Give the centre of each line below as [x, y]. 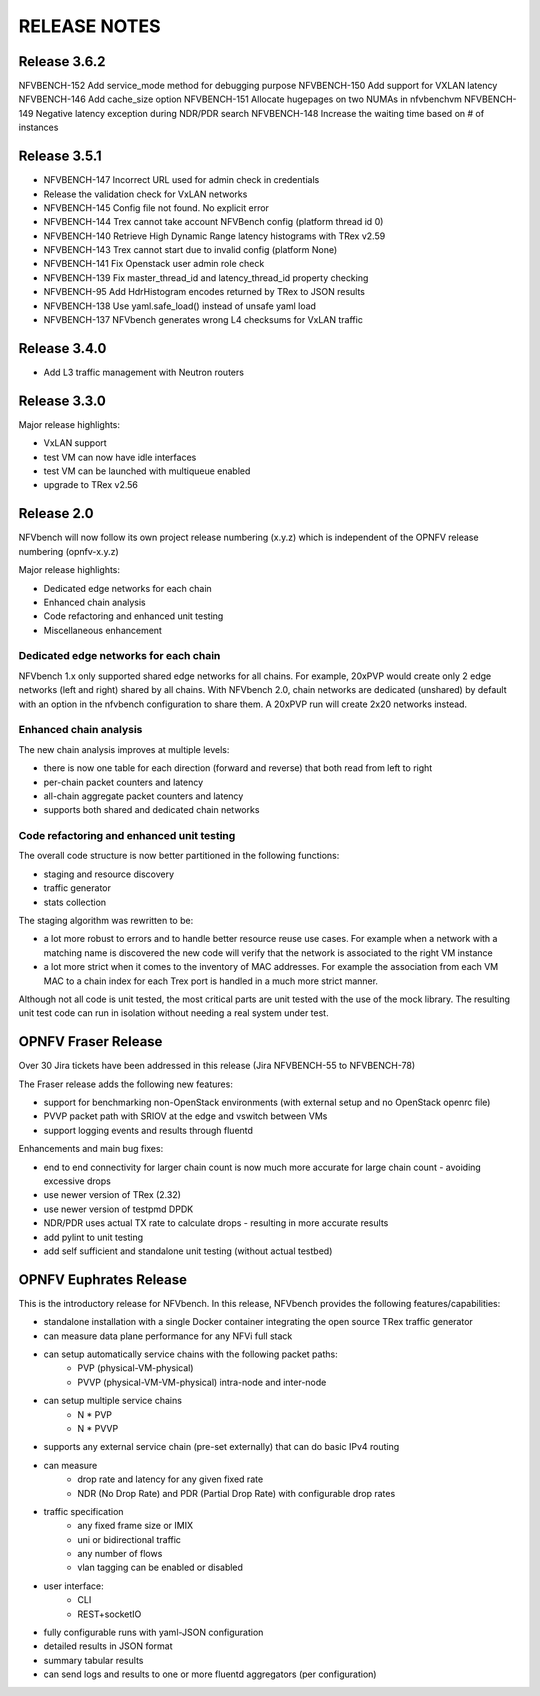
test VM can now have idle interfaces [120, 457]
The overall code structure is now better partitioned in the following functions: [179, 856]
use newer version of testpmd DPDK [118, 1209]
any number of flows [120, 1554]
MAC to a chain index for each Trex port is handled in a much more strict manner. [211, 981]
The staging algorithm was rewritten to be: [106, 920]
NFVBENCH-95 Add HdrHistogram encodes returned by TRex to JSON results [204, 292]
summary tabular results [93, 1660]
